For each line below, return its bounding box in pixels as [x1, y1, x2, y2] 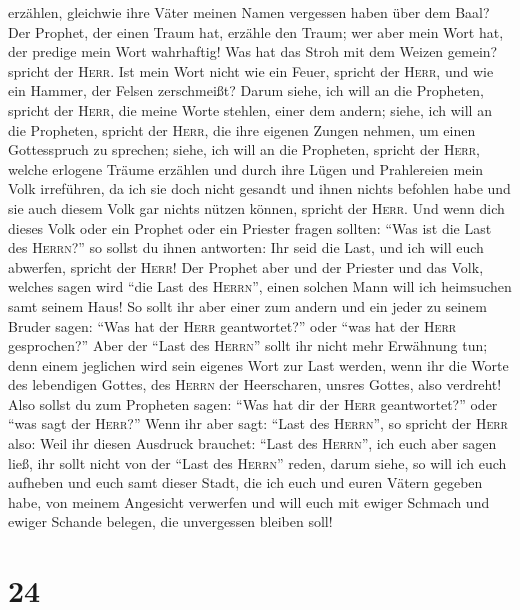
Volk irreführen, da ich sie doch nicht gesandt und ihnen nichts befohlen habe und [8, 178, 511, 199]
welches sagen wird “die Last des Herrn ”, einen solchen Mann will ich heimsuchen [8, 276, 512, 297]
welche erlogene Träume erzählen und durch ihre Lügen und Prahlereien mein [8, 158, 484, 179]
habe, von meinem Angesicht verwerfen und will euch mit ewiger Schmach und [8, 491, 490, 512]
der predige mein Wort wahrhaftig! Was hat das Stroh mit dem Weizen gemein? [8, 41, 498, 62]
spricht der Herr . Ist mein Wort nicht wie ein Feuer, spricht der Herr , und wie [8, 60, 494, 81]
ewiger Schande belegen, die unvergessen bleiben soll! [8, 511, 333, 532]
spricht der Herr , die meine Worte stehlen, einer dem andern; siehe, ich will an [8, 99, 492, 120]
